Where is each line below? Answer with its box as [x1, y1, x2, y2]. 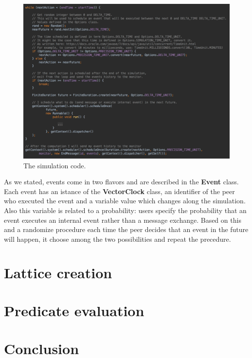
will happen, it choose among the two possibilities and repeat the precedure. [4, 233, 231, 244]
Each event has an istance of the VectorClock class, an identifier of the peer [4, 186, 235, 196]
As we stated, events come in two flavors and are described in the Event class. [4, 177, 239, 187]
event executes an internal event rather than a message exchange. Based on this [4, 215, 241, 225]
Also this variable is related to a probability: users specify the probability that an [4, 205, 247, 215]
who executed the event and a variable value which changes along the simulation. [4, 196, 246, 206]
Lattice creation [4, 262, 112, 282]
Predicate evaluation [4, 300, 144, 320]
